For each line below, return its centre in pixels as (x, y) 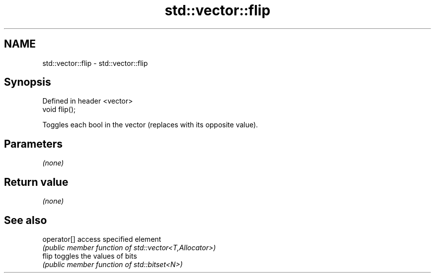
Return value (36, 182)
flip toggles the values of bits (90, 256)
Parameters (33, 144)
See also (26, 220)
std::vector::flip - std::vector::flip (95, 63)
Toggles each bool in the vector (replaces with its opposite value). (150, 125)
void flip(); (59, 110)
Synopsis (28, 82)
